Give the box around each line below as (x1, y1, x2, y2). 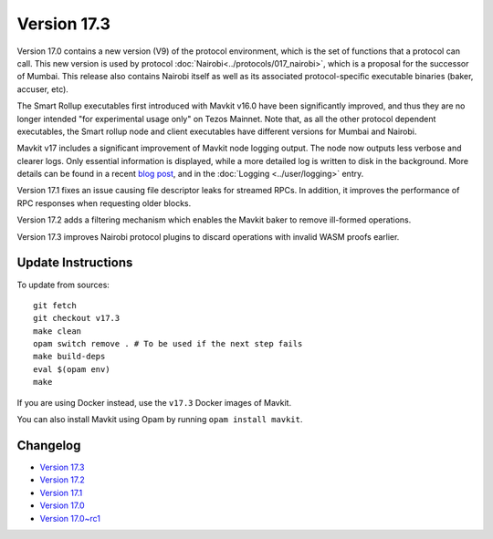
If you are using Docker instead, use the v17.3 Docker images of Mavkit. (16, 397, 292, 408)
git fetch (33, 300, 77, 310)
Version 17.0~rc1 (39, 513, 100, 523)
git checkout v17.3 (33, 313, 121, 324)
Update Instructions (16, 255, 133, 271)
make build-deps (33, 351, 106, 362)
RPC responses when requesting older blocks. (16, 197, 192, 209)
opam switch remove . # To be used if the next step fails (33, 338, 303, 349)
